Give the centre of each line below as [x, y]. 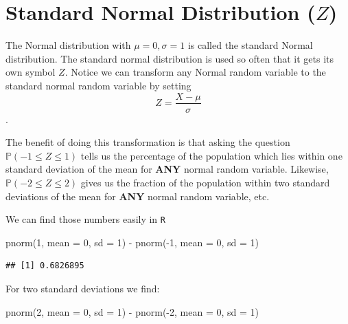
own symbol [31, 72]
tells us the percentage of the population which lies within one [211, 155]
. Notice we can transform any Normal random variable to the [195, 72]
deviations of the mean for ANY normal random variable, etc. [138, 196]
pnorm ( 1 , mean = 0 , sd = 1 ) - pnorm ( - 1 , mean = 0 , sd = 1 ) [132, 242]
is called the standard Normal [250, 45]
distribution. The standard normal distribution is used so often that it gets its [170, 58]
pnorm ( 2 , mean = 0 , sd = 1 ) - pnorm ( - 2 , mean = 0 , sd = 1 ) [132, 311]
